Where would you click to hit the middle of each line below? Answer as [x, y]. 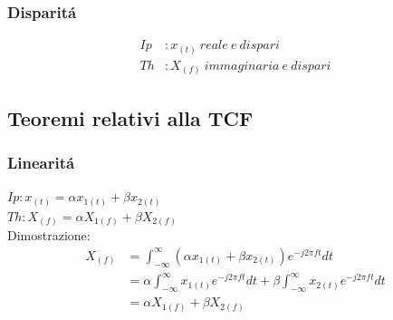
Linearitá [41, 163]
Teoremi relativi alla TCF [130, 117]
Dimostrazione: [49, 235]
